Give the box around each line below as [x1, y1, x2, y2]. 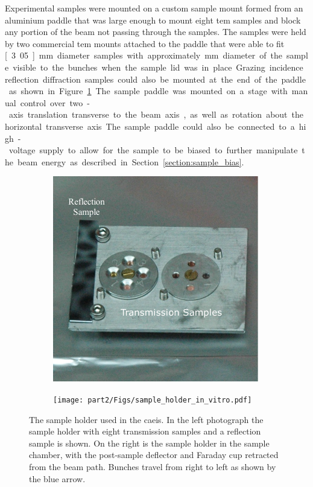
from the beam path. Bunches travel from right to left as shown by [29, 460, 276, 473]
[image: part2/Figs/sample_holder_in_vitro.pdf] [53, 395, 252, 404]
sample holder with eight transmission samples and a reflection [29, 425, 261, 438]
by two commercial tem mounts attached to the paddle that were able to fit [5, 37, 285, 49]
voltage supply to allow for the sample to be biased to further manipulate [8, 144, 298, 156]
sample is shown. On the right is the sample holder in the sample [29, 436, 270, 449]
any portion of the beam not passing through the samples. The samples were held [5, 25, 306, 38]
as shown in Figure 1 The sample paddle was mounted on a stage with [8, 84, 288, 97]
